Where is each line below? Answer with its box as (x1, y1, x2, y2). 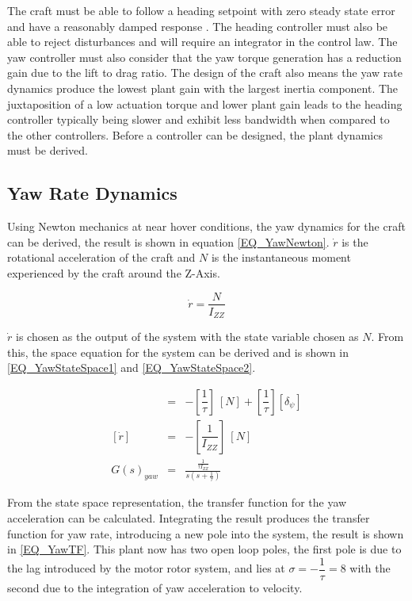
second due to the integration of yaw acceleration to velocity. (7, 579, 303, 595)
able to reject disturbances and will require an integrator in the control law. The (7, 33, 398, 50)
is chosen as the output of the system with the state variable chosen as (15, 328, 359, 345)
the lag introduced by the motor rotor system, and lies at (7, 560, 285, 576)
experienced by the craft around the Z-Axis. (7, 264, 220, 281)
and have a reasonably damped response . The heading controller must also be (7, 17, 388, 34)
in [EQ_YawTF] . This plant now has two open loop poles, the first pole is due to (7, 541, 402, 557)
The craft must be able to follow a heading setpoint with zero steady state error (7, 2, 395, 18)
